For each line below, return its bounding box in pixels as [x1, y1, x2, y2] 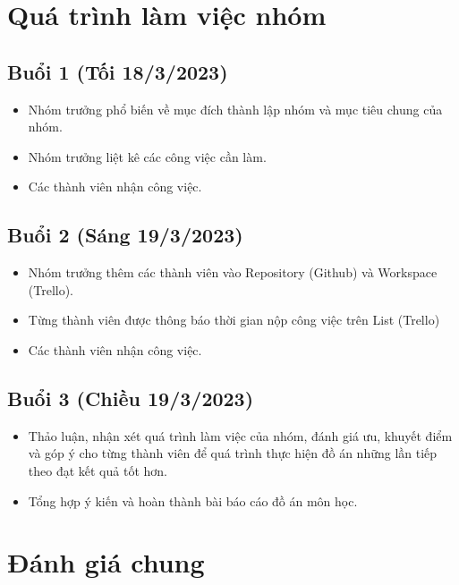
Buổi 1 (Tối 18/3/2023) [7, 57, 228, 85]
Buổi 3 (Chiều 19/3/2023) [7, 384, 254, 411]
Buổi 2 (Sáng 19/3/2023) [7, 221, 243, 249]
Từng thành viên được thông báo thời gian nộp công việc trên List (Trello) [28, 310, 440, 329]
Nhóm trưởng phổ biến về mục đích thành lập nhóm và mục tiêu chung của [28, 99, 443, 118]
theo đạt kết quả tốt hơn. [28, 461, 167, 479]
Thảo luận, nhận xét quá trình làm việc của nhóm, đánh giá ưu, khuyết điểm [28, 426, 453, 445]
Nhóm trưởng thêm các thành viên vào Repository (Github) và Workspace [28, 263, 438, 282]
